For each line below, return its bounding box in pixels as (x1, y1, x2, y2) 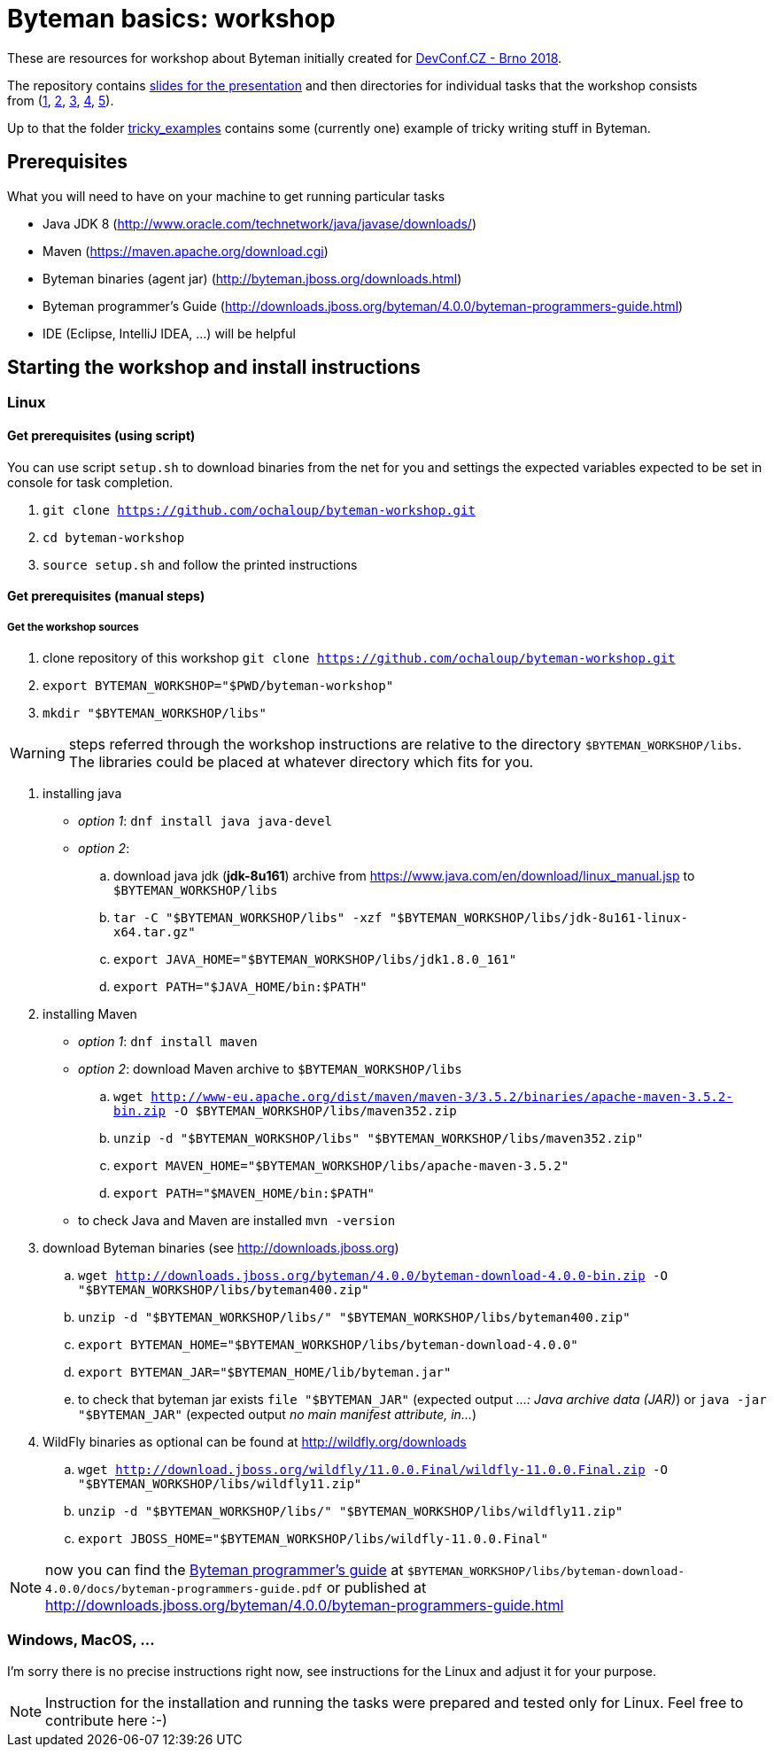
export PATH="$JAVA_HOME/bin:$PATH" (113, 980, 368, 995)
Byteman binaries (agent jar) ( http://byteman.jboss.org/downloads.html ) (43, 270, 462, 286)
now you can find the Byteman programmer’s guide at (45, 1561, 404, 1579)
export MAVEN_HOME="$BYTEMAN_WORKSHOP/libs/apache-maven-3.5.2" (113, 1159, 569, 1174)
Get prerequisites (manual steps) (7, 588, 205, 604)
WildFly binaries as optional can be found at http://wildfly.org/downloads (43, 1434, 467, 1450)
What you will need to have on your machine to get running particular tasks (7, 188, 445, 204)
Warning (10, 744, 66, 763)
